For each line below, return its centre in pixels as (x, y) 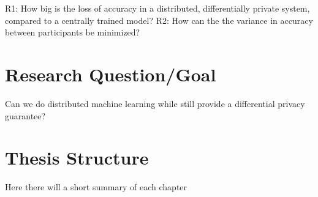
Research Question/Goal (111, 74)
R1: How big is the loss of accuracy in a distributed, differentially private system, (157, 8)
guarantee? (25, 115)
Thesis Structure (77, 158)
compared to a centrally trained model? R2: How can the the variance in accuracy (159, 20)
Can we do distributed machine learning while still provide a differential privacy (155, 103)
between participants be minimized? (73, 32)
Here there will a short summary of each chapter (96, 187)
